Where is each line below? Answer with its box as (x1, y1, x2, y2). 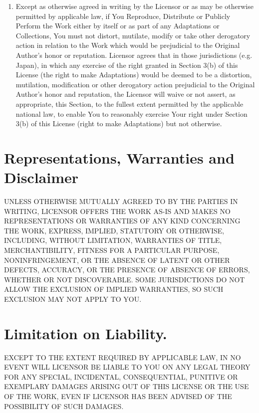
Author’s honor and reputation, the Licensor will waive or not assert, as (15, 89, 236, 99)
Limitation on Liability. (4, 323, 167, 343)
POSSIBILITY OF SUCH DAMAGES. (4, 401, 124, 411)
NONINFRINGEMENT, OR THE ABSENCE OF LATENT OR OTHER (4, 254, 230, 265)
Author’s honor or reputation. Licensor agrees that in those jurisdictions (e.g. (15, 49, 253, 60)
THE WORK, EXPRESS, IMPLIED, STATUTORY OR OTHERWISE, (4, 225, 225, 235)
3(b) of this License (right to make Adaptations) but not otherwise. (15, 118, 222, 129)
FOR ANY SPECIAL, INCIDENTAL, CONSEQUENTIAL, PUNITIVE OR (4, 371, 238, 382)
